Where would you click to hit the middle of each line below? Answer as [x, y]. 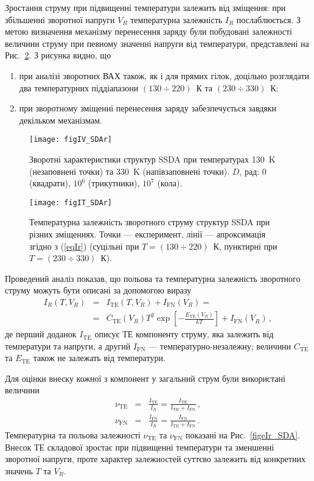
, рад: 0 [253, 171]
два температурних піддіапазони [79, 87]
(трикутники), [114, 183]
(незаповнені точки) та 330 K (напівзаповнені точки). [130, 171]
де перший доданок [41, 334]
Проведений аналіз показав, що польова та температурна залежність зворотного [153, 278]
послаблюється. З [269, 19]
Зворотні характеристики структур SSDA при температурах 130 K [152, 159]
